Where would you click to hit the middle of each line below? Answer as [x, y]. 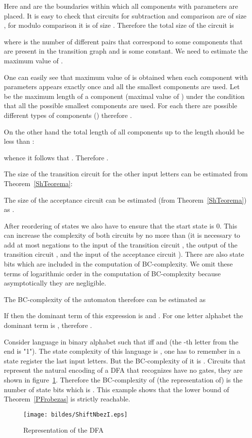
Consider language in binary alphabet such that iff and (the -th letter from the [121, 341]
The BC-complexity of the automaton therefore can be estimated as [105, 299]
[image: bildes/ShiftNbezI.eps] [76, 414]
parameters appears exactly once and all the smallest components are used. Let [122, 86]
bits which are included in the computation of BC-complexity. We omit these [118, 264]
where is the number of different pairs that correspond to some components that [123, 41]
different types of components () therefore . [68, 115]
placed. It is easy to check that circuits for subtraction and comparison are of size [125, 15]
